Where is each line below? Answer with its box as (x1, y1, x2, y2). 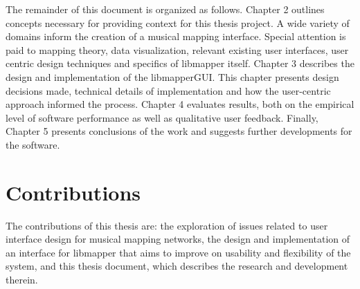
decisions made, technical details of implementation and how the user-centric (6, 83, 331, 97)
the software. (6, 137, 60, 151)
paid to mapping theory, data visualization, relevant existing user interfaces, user (6, 42, 349, 57)
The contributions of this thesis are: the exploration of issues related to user (6, 218, 328, 232)
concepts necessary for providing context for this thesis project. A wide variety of (6, 15, 350, 30)
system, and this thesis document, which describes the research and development (6, 259, 348, 273)
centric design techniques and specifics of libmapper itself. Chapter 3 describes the (6, 56, 354, 71)
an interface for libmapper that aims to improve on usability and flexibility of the (6, 245, 351, 259)
